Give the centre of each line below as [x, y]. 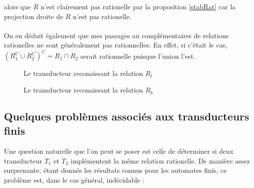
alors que [17, 6]
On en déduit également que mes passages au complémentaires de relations [116, 35]
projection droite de [34, 16]
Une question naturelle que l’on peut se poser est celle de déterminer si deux [119, 151]
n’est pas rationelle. [102, 16]
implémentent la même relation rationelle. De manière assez [160, 160]
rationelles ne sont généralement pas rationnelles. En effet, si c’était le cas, [116, 45]
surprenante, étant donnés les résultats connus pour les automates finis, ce [115, 170]
